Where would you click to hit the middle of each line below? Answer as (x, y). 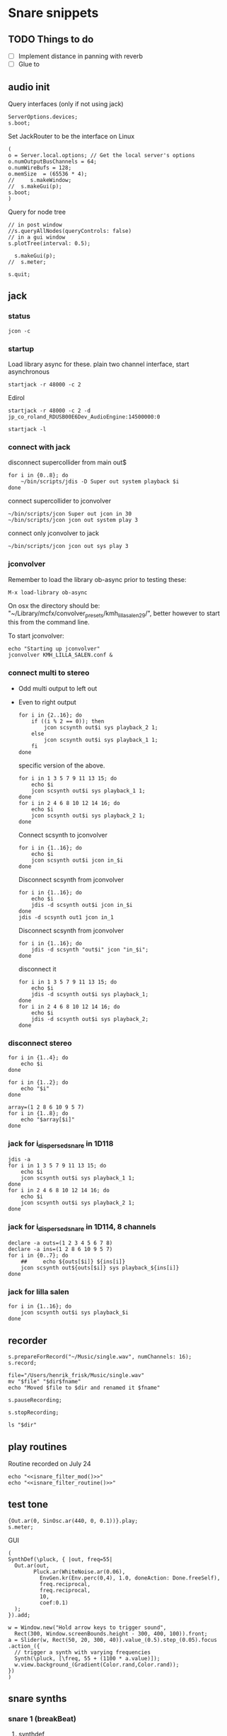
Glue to (29, 64)
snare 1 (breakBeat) (42, 1719)
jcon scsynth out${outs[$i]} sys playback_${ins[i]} (100, 1268)
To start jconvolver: (36, 636)
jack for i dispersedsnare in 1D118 (61, 1144)
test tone (28, 1505)
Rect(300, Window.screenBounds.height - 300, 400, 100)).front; (111, 1633)
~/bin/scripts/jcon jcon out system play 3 (73, 520)
